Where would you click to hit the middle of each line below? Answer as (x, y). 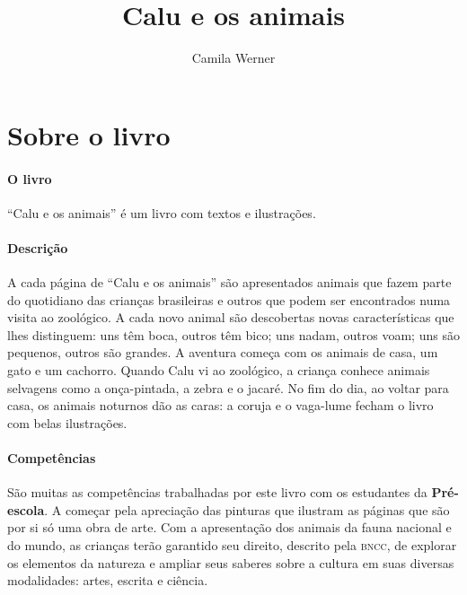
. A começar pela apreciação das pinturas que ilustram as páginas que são (247, 509)
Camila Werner (233, 58)
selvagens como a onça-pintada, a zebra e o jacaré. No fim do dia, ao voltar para (228, 387)
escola (26, 509)
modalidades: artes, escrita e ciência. (108, 580)
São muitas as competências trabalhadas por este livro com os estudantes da (217, 492)
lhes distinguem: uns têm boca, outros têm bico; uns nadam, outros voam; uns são (233, 334)
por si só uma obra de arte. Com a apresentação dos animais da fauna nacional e (229, 527)
